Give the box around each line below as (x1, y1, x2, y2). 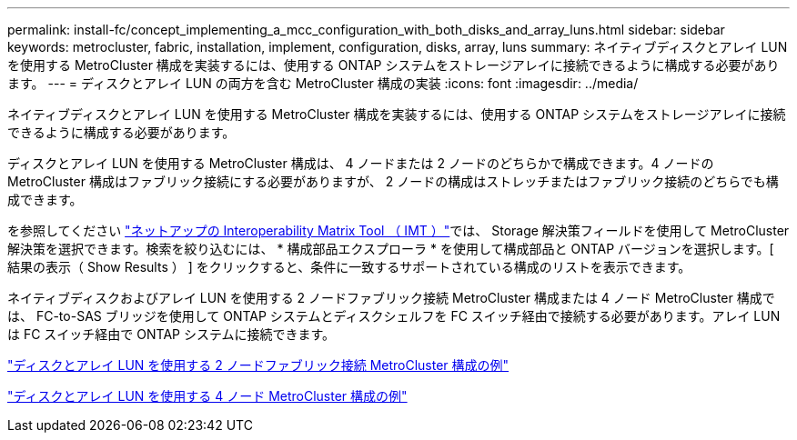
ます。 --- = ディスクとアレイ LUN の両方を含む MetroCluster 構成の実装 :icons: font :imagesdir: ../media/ (7, 75, 639, 91)
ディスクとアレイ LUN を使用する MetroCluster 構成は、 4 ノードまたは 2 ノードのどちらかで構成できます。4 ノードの (7, 155, 714, 171)
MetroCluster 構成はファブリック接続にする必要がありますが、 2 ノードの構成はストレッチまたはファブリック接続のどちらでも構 (7, 174, 779, 189)
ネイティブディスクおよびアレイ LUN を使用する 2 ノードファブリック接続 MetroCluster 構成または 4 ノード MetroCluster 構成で (7, 290, 775, 305)
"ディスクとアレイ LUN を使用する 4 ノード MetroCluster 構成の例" (7, 388, 408, 404)
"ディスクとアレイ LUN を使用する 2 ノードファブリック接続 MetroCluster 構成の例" (7, 357, 509, 373)
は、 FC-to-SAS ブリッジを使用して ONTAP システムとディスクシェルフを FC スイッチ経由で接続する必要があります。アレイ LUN (7, 308, 781, 324)
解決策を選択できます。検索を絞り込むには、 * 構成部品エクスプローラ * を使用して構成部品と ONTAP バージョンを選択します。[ (7, 241, 774, 256)
